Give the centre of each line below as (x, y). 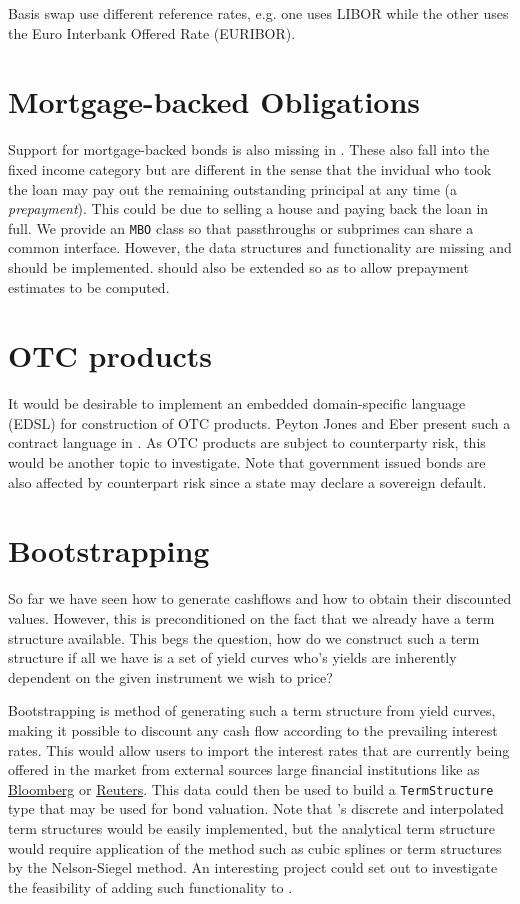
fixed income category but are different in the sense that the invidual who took (250, 168)
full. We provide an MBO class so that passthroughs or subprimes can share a (241, 227)
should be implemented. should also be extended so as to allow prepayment (238, 266)
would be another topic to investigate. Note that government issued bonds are (247, 462)
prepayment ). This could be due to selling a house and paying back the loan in (248, 208)
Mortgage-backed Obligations (214, 101)
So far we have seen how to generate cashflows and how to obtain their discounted (260, 598)
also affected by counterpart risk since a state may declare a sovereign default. (247, 481)
